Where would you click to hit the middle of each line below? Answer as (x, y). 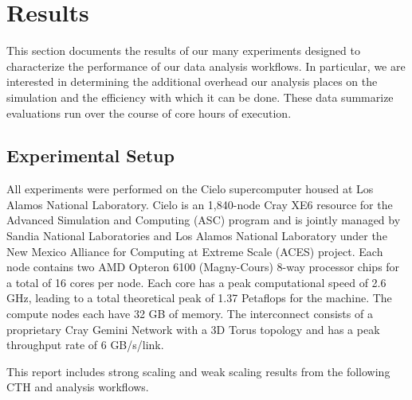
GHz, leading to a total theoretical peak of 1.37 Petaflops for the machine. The (199, 298)
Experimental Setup (90, 155)
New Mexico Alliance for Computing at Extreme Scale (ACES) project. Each (195, 251)
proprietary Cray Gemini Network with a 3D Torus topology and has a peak (193, 329)
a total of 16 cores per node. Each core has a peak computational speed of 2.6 (196, 282)
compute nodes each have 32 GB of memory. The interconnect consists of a (190, 314)
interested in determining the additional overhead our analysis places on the (192, 82)
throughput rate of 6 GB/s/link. (85, 345)
